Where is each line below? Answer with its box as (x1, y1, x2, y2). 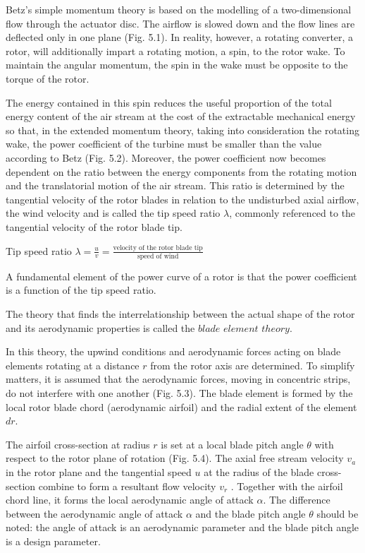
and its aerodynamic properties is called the (6, 320, 195, 335)
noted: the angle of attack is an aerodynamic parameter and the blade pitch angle (6, 520, 359, 535)
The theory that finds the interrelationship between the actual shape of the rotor (6, 307, 355, 321)
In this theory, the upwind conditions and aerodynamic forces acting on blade (6, 344, 341, 359)
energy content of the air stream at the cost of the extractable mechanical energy (6, 109, 356, 124)
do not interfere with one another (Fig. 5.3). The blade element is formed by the (6, 385, 353, 400)
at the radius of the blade (204, 464, 314, 479)
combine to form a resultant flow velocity (38, 478, 216, 493)
